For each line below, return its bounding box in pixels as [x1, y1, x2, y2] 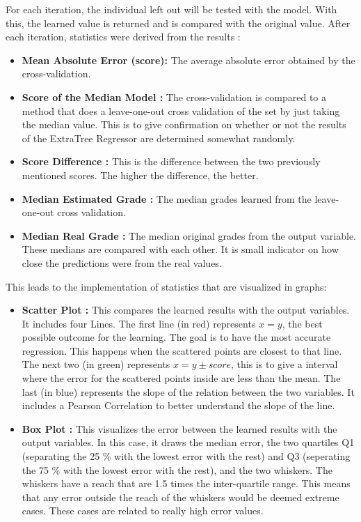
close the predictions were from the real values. [22, 255, 222, 270]
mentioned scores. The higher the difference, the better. [22, 167, 259, 182]
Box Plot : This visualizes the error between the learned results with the [22, 421, 337, 436]
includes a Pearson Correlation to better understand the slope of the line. [22, 398, 335, 413]
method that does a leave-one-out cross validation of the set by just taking [22, 103, 340, 118]
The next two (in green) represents [22, 357, 170, 371]
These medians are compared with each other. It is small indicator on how [22, 242, 339, 256]
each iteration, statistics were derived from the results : [6, 29, 241, 44]
